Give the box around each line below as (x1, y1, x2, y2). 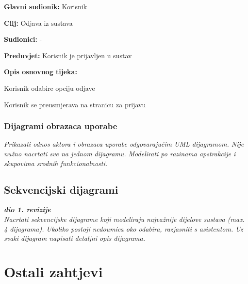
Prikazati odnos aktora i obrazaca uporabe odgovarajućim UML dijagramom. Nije (4, 139, 244, 149)
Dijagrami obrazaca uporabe (4, 120, 117, 132)
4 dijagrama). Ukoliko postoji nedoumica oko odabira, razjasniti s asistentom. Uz (4, 223, 243, 234)
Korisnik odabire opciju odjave (4, 83, 95, 93)
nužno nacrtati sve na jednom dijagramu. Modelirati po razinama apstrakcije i (4, 148, 236, 158)
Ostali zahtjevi (4, 261, 103, 281)
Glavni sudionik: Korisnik (4, 1, 87, 11)
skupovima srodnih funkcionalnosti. (4, 158, 108, 168)
